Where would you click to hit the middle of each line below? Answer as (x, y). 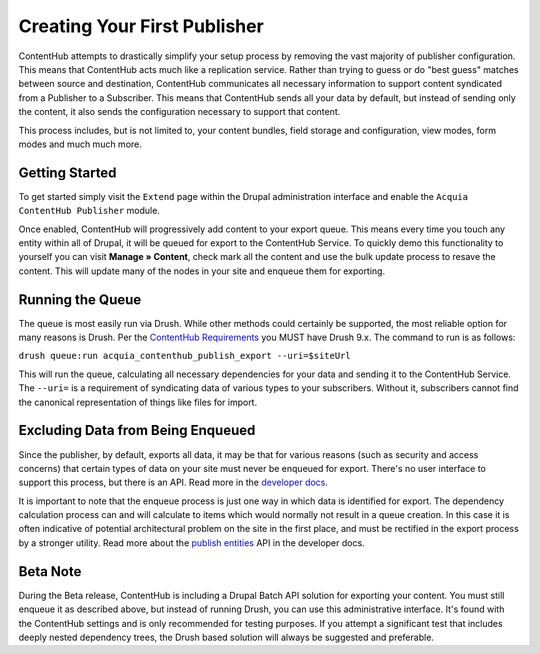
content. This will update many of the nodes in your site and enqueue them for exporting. (201, 271)
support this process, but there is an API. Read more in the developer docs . (173, 482)
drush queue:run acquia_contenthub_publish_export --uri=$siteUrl (185, 356)
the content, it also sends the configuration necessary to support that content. (179, 112)
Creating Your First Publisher (141, 26)
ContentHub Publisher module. (89, 211)
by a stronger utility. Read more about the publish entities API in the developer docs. (191, 542)
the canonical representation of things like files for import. (138, 402)
